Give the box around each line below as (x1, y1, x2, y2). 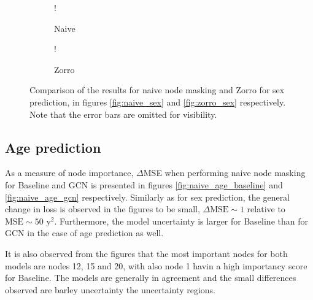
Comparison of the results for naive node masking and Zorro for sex (29, 83, 285, 96)
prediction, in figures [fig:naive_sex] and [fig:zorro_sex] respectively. (29, 95, 286, 108)
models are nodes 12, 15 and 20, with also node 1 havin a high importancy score (5, 259, 307, 272)
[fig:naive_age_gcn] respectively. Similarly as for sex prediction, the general (5, 190, 290, 203)
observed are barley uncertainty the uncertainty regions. (5, 283, 216, 296)
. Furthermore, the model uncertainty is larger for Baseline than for (54, 214, 308, 227)
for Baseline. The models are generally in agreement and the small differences (5, 271, 296, 284)
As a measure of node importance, (5, 166, 134, 179)
